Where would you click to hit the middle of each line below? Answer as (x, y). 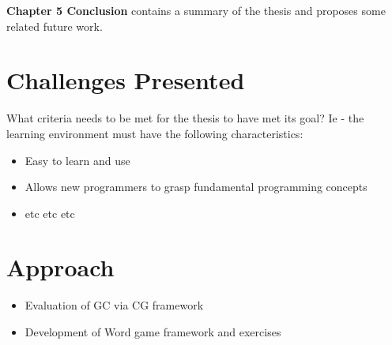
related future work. (55, 26)
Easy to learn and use (77, 160)
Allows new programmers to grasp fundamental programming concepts (196, 187)
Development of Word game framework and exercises (153, 332)
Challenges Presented (126, 80)
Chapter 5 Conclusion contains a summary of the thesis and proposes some (196, 10)
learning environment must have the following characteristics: (155, 133)
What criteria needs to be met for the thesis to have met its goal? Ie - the (185, 118)
